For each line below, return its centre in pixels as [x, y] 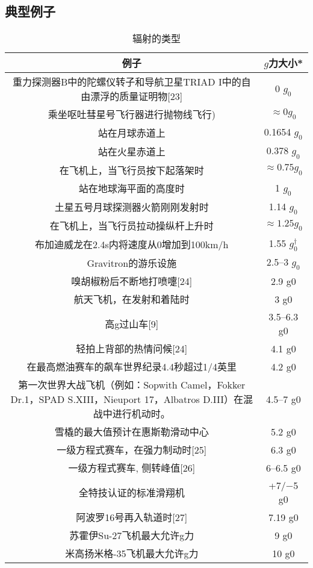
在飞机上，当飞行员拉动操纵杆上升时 [132, 225]
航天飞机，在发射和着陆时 [132, 299]
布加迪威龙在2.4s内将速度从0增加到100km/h [132, 244]
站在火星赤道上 [132, 151]
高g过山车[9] [132, 324]
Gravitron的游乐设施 [132, 263]
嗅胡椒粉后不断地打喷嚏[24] [132, 281]
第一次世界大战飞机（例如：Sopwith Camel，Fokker [132, 385]
